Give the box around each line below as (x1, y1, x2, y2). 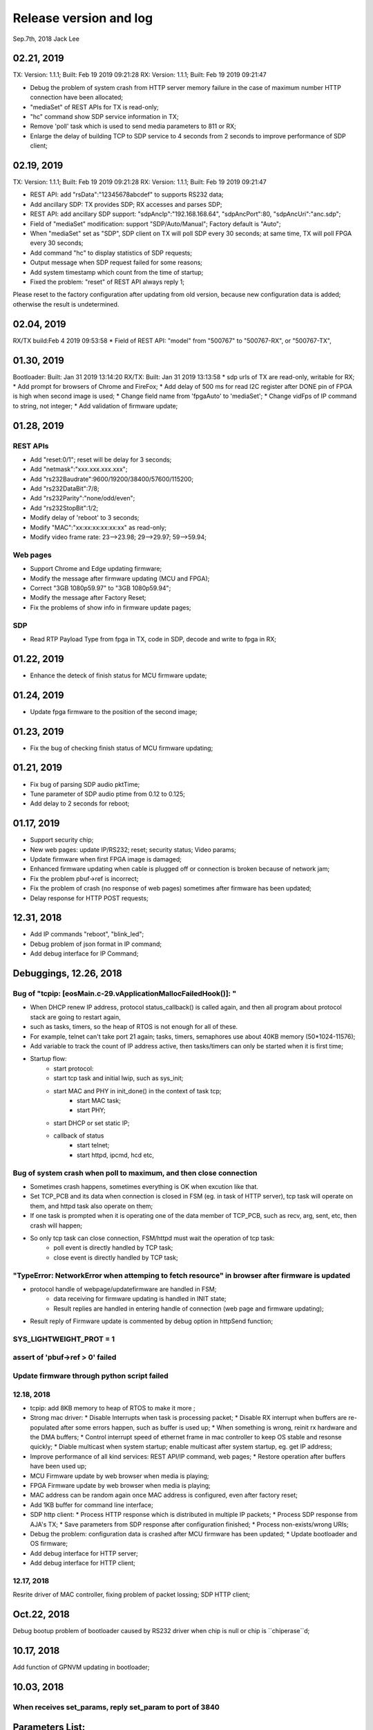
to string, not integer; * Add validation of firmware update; (12, 401, 178, 410)
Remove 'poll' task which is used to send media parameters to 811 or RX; (30, 122, 236, 131)
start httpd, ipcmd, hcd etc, (77, 1151, 155, 1159)
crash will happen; (30, 1221, 83, 1230)
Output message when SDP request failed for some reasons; (30, 258, 203, 266)
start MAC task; (77, 1096, 121, 1104)
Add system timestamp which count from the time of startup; (30, 268, 204, 276)
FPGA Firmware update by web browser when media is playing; (30, 1482, 211, 1489)
